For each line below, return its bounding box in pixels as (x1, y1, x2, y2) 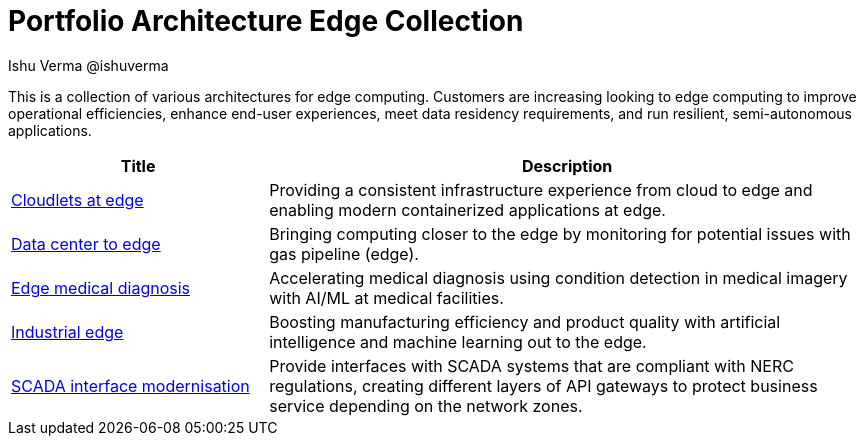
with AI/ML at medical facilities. (269, 287, 504, 308)
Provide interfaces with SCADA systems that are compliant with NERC (269, 355, 794, 376)
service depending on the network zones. (269, 395, 583, 416)
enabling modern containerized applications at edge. (269, 199, 666, 220)
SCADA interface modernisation (11, 375, 250, 396)
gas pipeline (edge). (269, 243, 419, 264)
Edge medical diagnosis (11, 277, 191, 298)
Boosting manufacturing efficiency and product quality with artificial (269, 311, 781, 332)
